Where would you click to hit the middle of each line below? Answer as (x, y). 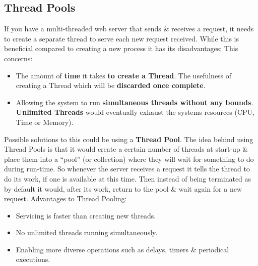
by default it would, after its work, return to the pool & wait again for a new (123, 188)
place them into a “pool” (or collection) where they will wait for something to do (129, 159)
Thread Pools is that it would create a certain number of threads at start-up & (126, 149)
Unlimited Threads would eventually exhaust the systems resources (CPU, (135, 112)
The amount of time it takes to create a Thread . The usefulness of (124, 75)
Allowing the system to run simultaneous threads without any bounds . (135, 102)
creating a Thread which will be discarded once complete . (111, 85)
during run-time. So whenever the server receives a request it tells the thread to (127, 169)
